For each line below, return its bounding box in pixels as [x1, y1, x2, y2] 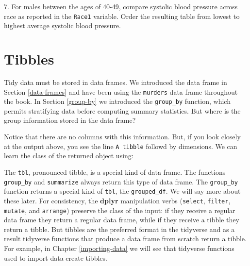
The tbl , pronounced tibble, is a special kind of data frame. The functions [4, 166, 226, 177]
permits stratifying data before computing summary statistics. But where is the [4, 105, 241, 116]
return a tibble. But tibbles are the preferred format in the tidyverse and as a [4, 224, 235, 234]
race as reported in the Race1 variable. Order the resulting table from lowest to [4, 11, 240, 21]
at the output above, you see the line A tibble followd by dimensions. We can [4, 141, 237, 151]
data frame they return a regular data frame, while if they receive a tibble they [4, 215, 239, 225]
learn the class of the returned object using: [4, 150, 133, 161]
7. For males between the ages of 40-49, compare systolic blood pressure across [4, 1, 238, 11]
